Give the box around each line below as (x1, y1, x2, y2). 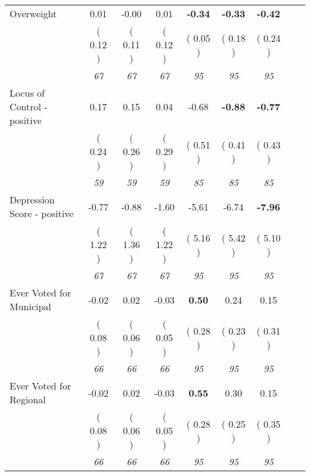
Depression (10, 193, 55, 206)
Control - (10, 100, 48, 113)
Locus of (10, 86, 45, 100)
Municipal (10, 299, 51, 313)
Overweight (10, 7, 57, 20)
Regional (10, 392, 46, 406)
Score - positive (10, 206, 74, 220)
